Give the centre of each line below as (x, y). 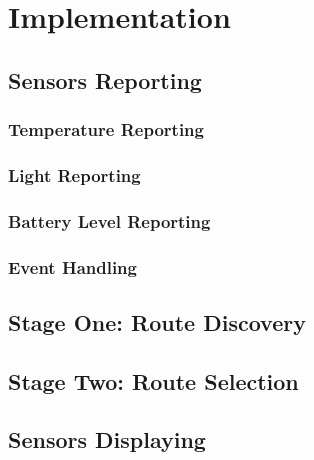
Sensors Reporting (105, 79)
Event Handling (72, 266)
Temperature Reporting (106, 129)
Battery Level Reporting (109, 220)
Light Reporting (74, 174)
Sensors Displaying (107, 439)
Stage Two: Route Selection (153, 380)
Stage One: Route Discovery (157, 321)
